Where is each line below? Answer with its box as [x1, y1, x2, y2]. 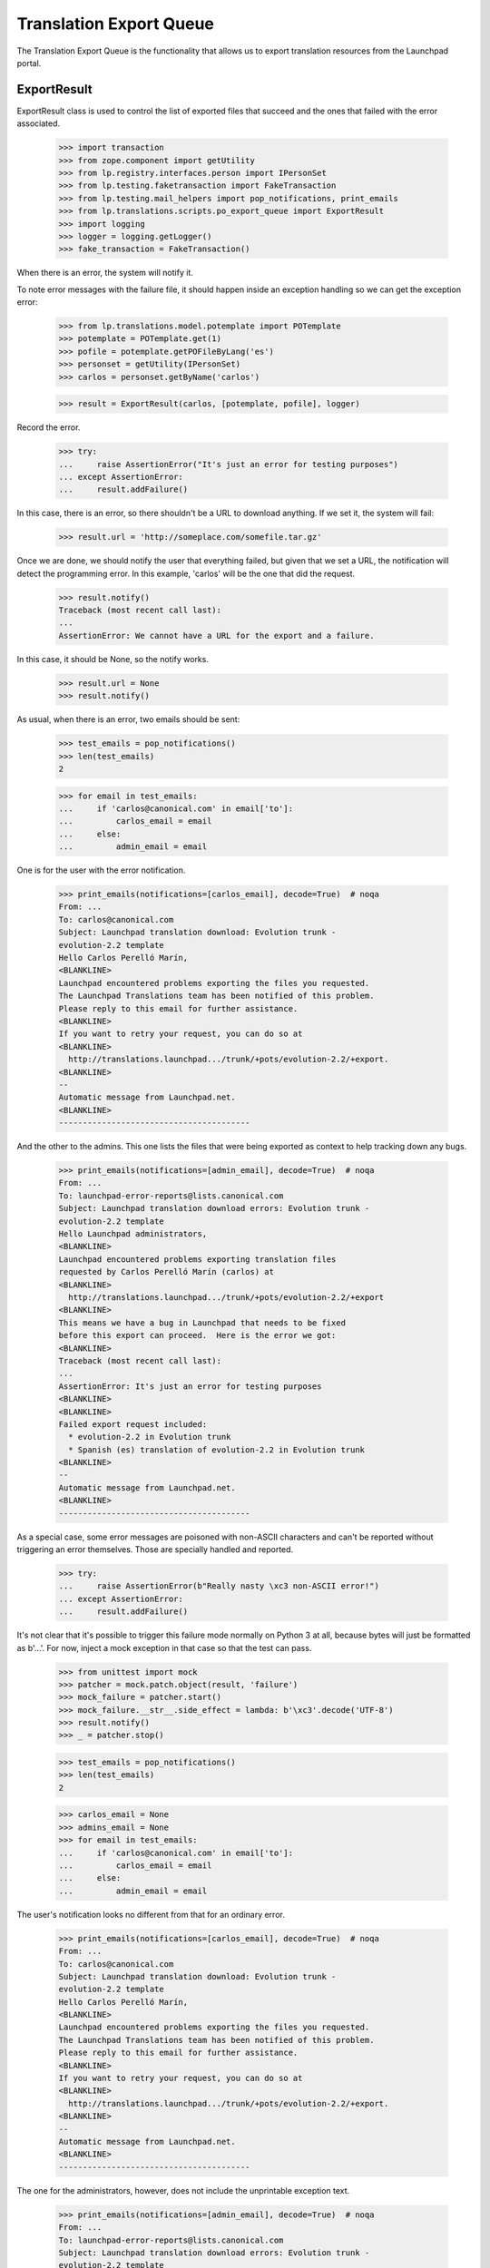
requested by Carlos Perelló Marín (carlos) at [58, 1266, 274, 1277]
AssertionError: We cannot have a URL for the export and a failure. [58, 631, 375, 640]
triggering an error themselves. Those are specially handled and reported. [16, 1544, 294, 1555]
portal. [16, 57, 42, 68]
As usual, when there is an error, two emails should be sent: [16, 714, 240, 725]
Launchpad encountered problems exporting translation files [58, 1254, 337, 1265]
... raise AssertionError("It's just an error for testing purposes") [58, 459, 399, 469]
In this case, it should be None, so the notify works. [16, 653, 209, 664]
